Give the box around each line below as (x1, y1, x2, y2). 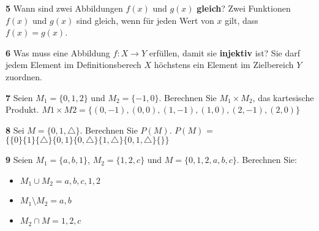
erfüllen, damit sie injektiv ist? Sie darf (149, 46, 300, 59)
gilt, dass (225, 13, 258, 26)
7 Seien (6, 91, 33, 104)
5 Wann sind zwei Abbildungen (6, 2, 123, 14)
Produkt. (6, 103, 39, 116)
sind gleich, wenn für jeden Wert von (76, 13, 214, 26)
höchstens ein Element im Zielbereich (154, 58, 294, 71)
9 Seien (6, 153, 33, 166)
